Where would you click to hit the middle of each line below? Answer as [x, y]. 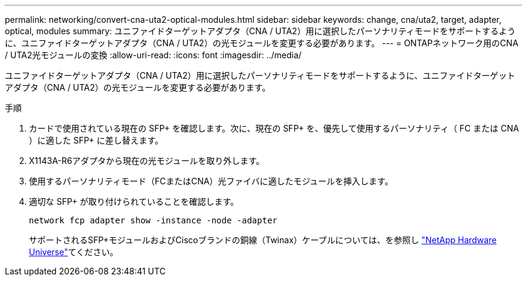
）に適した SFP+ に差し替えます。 [96, 140]
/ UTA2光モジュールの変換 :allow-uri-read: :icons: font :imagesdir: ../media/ [153, 55]
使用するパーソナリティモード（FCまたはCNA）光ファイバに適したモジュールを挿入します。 [211, 181]
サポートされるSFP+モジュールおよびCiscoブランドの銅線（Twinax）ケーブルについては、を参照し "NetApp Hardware [263, 240]
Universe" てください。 [74, 252]
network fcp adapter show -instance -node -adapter [153, 220]
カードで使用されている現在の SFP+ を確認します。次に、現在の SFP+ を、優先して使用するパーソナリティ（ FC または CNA [274, 128]
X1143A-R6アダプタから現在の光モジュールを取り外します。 [147, 161]
